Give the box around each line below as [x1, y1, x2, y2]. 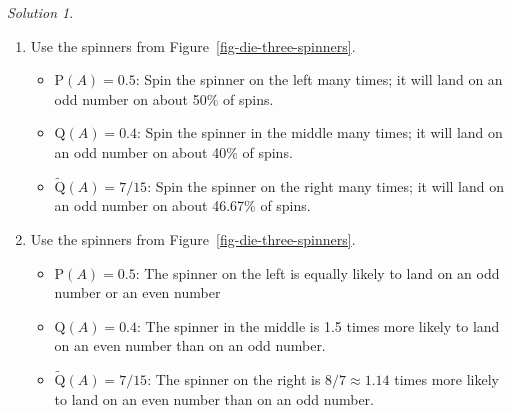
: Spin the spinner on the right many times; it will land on [147, 175, 504, 196]
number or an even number [54, 282, 221, 303]
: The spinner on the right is [147, 369, 321, 390]
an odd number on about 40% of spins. [54, 141, 293, 162]
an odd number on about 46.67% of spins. [54, 195, 311, 216]
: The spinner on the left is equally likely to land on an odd [135, 262, 500, 283]
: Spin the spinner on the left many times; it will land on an [135, 69, 503, 90]
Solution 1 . [7, 2, 74, 22]
